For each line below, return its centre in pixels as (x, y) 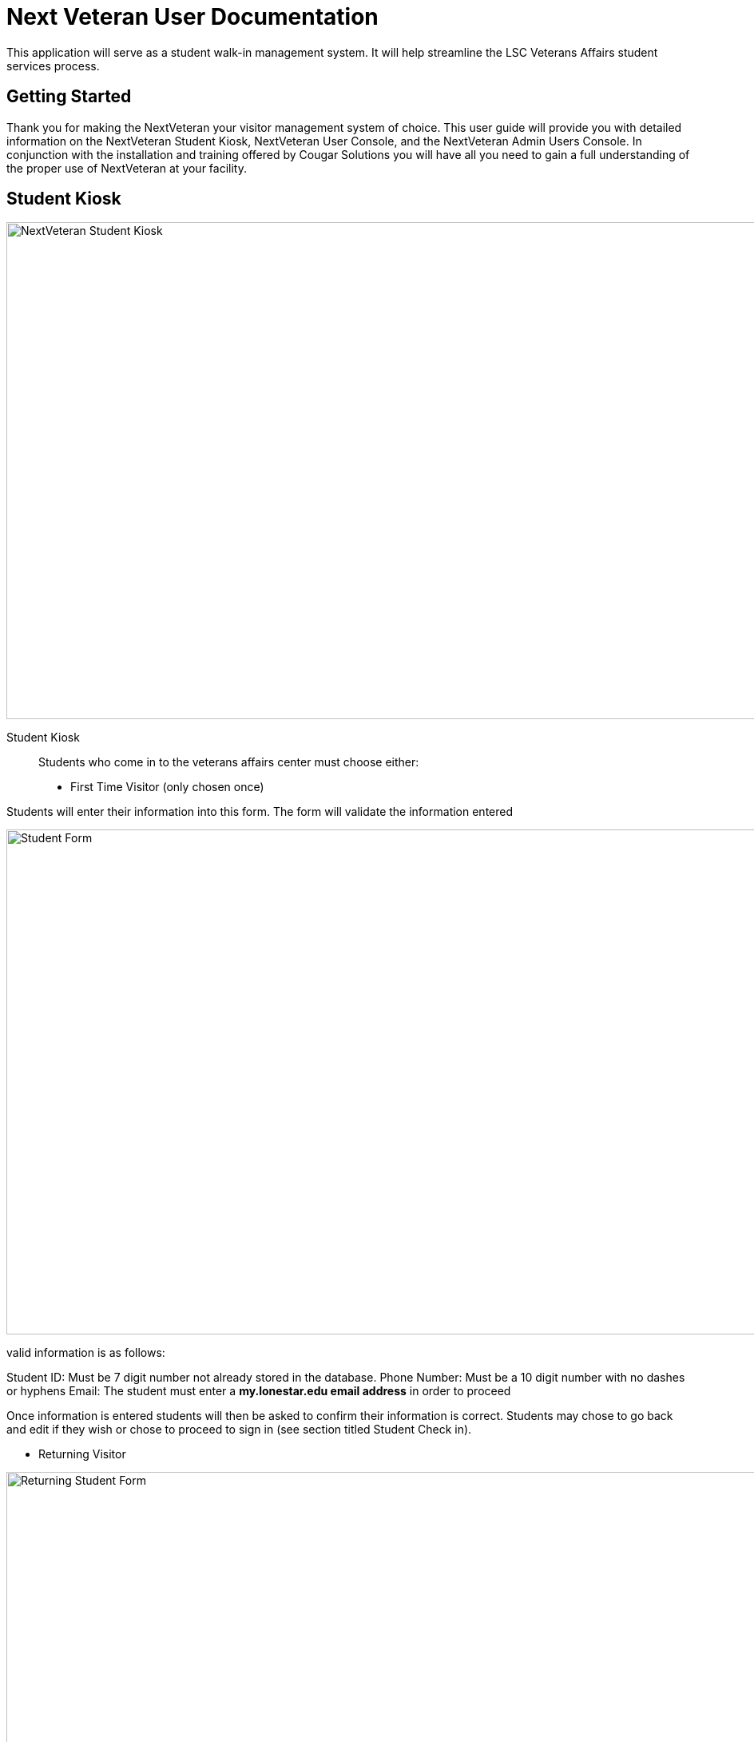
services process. (53, 66)
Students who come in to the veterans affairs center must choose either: (229, 762)
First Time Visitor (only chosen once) (167, 787)
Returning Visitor (82, 1454)
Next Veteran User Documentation (192, 17)
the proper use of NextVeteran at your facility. (127, 168)
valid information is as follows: (86, 1353)
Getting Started (69, 97)
